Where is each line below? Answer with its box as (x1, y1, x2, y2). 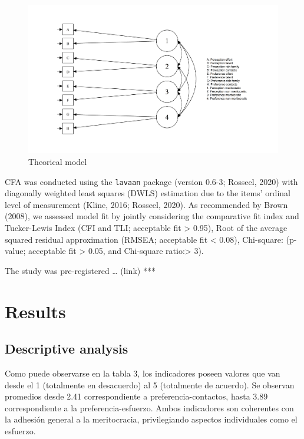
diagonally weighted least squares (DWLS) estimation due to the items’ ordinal (5, 187, 291, 199)
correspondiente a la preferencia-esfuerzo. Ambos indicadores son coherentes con (5, 401, 294, 414)
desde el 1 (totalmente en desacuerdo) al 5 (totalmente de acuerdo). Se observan (5, 378, 295, 391)
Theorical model (28, 156, 87, 167)
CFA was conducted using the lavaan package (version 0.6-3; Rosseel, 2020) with (5, 175, 298, 187)
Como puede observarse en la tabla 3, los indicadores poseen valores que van (5, 367, 280, 379)
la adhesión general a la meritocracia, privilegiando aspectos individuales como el (5, 413, 298, 425)
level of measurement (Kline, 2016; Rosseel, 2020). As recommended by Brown (5, 198, 288, 210)
